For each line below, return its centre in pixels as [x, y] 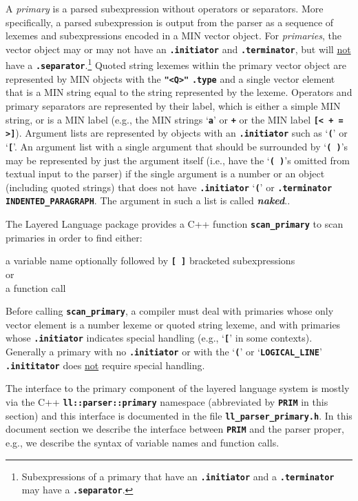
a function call [36, 287]
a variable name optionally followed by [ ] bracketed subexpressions [150, 261]
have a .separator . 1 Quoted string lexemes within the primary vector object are [176, 64]
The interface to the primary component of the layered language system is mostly [178, 388]
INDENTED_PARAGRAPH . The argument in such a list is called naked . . [148, 200]
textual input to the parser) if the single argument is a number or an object [165, 174]
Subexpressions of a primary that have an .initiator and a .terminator [178, 476]
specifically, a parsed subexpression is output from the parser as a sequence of [170, 22]
